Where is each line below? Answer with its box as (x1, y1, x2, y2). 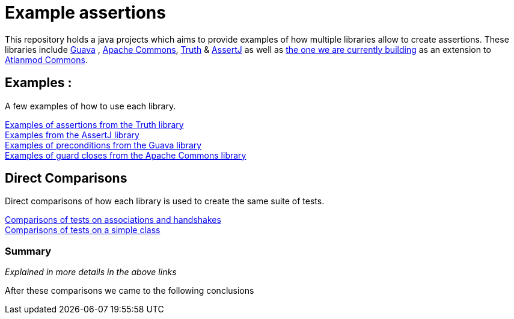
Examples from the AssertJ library (5, 129, 139, 140)
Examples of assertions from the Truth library (5, 119, 184, 130)
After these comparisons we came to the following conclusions (5, 285, 254, 296)
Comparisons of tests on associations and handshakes (5, 214, 221, 225)
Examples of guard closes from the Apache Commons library (5, 150, 246, 160)
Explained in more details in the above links (5, 267, 177, 278)
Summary (5, 245, 52, 257)
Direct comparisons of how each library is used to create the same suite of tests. (5, 196, 325, 207)
